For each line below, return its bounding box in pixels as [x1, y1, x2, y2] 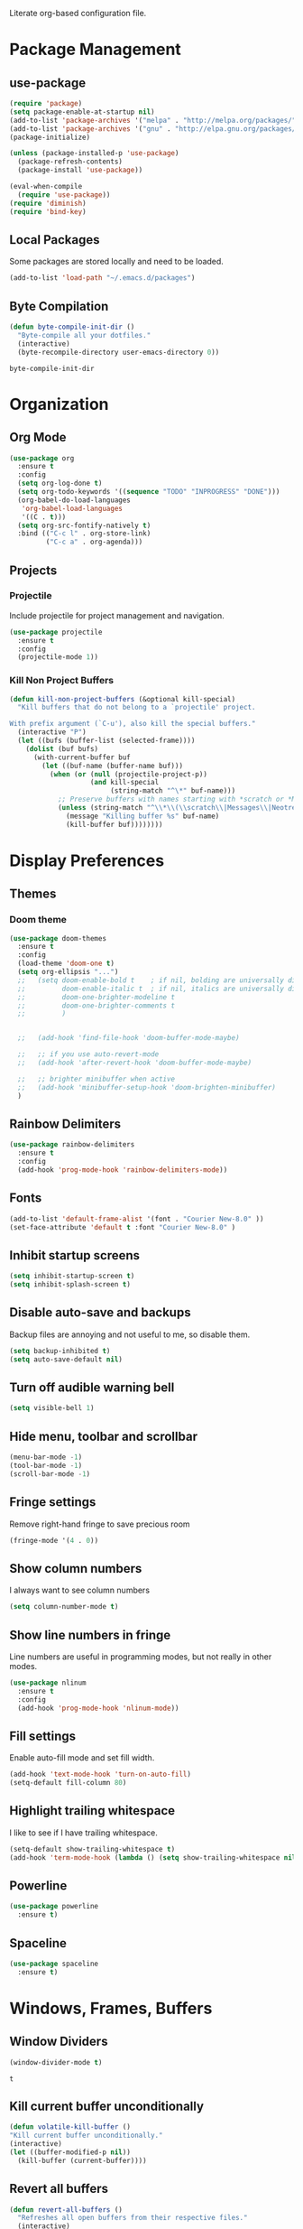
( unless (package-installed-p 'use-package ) [9, 149, 179, 158]
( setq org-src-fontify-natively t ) [17, 521, 151, 530]
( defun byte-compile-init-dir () [9, 322, 135, 331]
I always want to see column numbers [9, 1584, 151, 1596]
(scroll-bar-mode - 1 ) [9, 1469, 91, 1479]
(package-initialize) [9, 133, 91, 142]
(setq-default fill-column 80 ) [9, 1779, 127, 1788]
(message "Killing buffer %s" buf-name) [66, 812, 220, 821]
